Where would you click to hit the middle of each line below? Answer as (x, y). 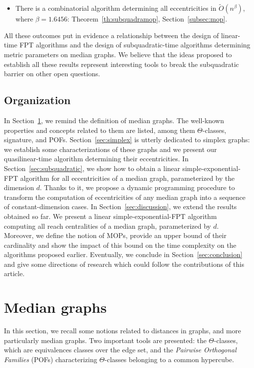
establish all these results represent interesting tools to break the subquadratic (122, 64)
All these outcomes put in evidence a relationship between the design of (111, 35)
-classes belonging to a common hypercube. (169, 359)
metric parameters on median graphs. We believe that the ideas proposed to (118, 54)
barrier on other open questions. (52, 74)
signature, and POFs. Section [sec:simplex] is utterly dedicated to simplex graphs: (127, 140)
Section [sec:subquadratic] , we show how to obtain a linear (92, 168)
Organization (37, 100)
